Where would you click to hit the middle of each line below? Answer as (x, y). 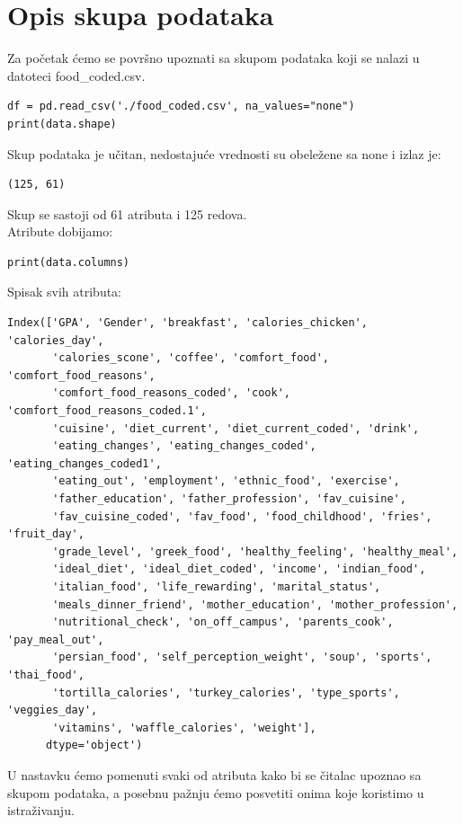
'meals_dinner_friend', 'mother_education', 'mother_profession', (255, 604)
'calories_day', (56, 340)
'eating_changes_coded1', (85, 463)
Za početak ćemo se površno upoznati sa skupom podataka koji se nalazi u (214, 58)
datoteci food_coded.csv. (76, 75)
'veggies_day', (53, 710)
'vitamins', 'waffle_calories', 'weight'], (184, 727)
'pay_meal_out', (56, 639)
